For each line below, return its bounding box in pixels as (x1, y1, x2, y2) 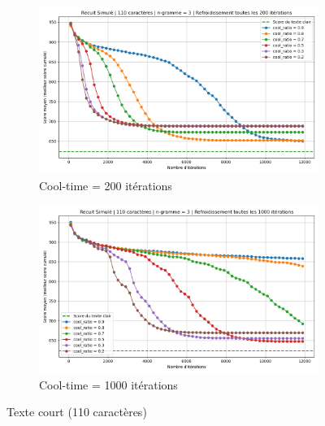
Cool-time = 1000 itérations (39, 376, 178, 393)
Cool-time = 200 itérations (39, 176, 172, 193)
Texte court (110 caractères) (6, 403, 147, 420)
